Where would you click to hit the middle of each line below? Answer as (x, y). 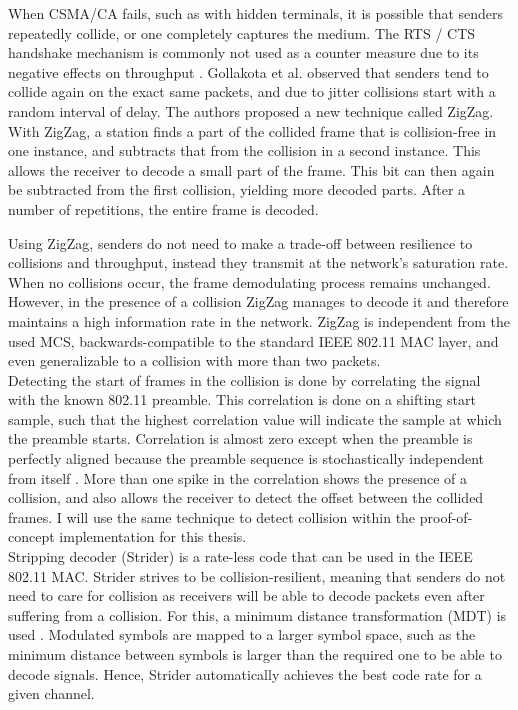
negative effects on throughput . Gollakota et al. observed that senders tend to (248, 71)
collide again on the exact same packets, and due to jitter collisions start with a (252, 91)
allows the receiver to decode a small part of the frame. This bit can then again (251, 169)
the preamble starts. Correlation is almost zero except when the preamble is (240, 438)
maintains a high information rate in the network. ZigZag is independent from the (259, 320)
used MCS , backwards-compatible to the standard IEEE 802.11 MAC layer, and (253, 340)
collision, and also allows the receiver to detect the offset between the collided (246, 497)
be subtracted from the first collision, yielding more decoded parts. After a (237, 189)
